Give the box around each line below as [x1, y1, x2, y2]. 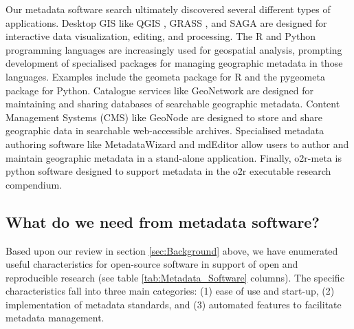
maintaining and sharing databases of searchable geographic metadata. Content [5, 96, 340, 111]
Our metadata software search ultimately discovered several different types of [5, 2, 331, 16]
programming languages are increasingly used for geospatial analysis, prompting [5, 42, 342, 56]
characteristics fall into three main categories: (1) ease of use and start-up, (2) [5, 284, 335, 298]
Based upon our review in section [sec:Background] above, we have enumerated [5, 243, 338, 257]
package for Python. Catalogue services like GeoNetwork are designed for [5, 83, 313, 97]
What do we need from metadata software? [5, 211, 320, 232]
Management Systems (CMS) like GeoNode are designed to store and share [5, 109, 323, 124]
